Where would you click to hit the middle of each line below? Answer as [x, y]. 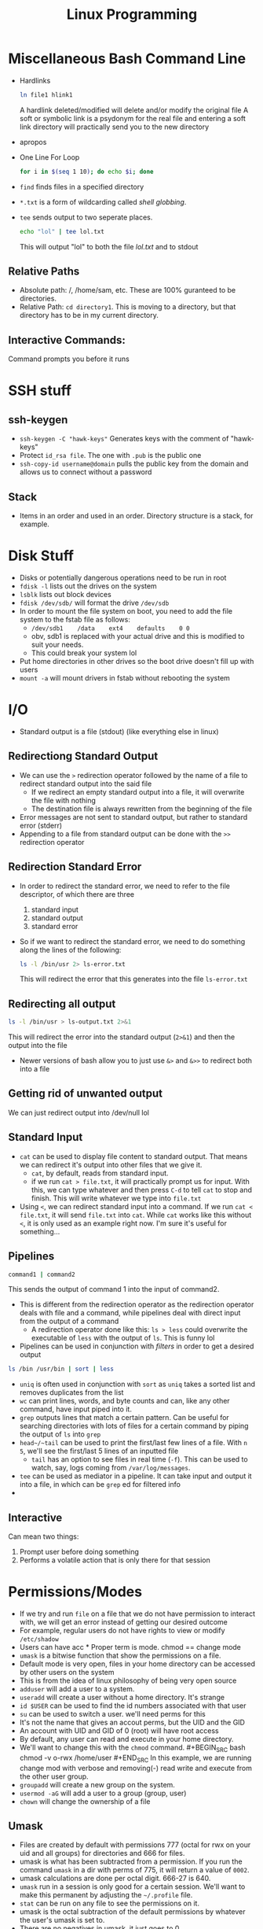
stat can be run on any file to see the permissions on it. [110, 1903]
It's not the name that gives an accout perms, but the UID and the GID [132, 1722]
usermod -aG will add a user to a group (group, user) [103, 1793]
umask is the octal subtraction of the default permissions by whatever [132, 1912]
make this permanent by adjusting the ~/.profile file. [106, 1895]
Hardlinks [35, 80]
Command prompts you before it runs [69, 359]
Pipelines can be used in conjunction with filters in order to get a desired [137, 1346]
